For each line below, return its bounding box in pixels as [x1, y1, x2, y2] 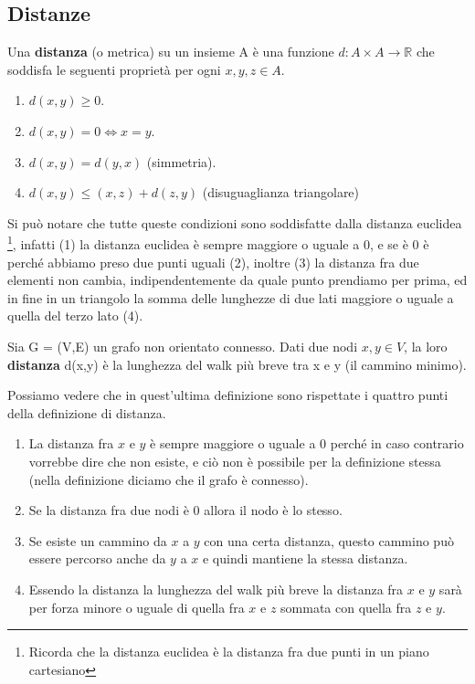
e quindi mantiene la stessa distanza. [202, 549, 408, 568]
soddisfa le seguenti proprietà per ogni [7, 59, 221, 79]
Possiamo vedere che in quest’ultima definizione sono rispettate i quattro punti [7, 385, 449, 405]
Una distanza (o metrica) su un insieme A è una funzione [7, 42, 334, 61]
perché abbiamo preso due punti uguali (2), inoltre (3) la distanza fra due [7, 252, 419, 271]
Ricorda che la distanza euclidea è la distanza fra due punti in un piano [28, 642, 429, 661]
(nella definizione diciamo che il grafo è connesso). [28, 469, 309, 489]
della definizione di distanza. [7, 403, 166, 422]
